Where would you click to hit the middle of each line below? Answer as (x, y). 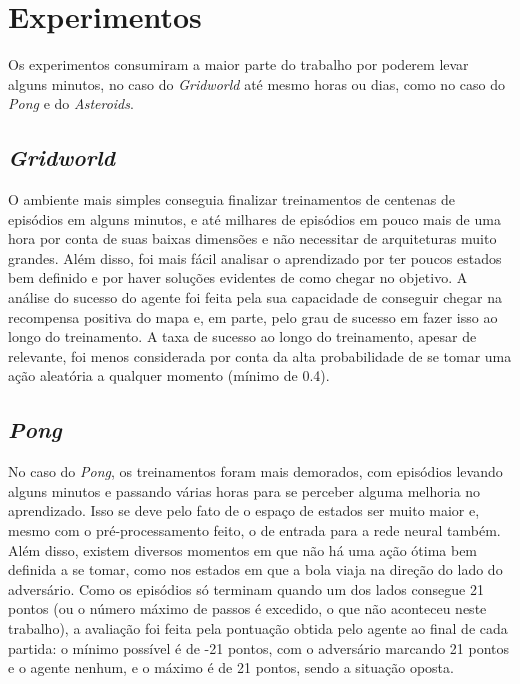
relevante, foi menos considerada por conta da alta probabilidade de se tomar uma (260, 355)
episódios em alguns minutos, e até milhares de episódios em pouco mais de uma (254, 218)
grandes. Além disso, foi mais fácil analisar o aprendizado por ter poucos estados (255, 257)
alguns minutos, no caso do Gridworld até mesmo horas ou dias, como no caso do (256, 83)
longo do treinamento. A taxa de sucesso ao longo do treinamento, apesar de (242, 336)
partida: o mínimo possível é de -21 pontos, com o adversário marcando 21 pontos (259, 647)
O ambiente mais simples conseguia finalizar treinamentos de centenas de (231, 199)
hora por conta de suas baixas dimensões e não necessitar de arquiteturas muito (252, 238)
